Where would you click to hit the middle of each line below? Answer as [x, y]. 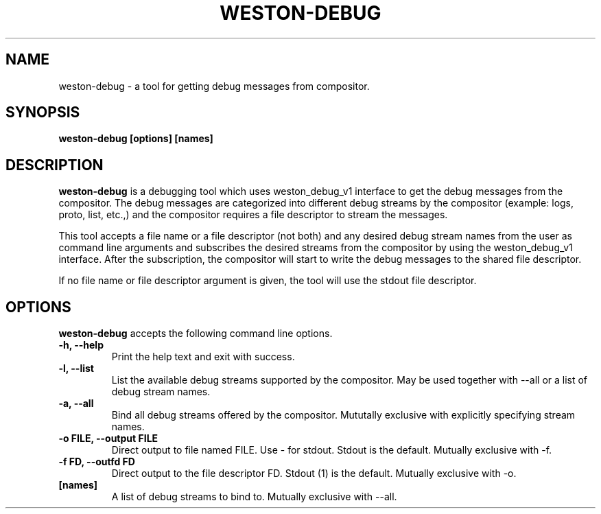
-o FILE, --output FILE [108, 439]
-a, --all [76, 404]
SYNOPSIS [43, 113]
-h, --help [81, 345]
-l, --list [76, 369]
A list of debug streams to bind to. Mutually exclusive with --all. [254, 497]
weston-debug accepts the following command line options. [196, 334]
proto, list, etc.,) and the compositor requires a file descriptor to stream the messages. [253, 215]
